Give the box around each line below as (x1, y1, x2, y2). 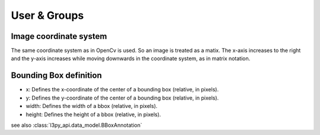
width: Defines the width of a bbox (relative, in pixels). (25, 103, 158, 110)
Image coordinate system (11, 31, 107, 41)
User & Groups (11, 9, 84, 22)
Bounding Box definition (11, 71, 102, 81)
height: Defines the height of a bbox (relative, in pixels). (25, 111, 161, 118)
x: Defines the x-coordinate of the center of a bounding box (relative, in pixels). (25, 86, 219, 93)
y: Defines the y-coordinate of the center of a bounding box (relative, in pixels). (25, 94, 219, 101)
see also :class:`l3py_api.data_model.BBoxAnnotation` (11, 121, 142, 129)
